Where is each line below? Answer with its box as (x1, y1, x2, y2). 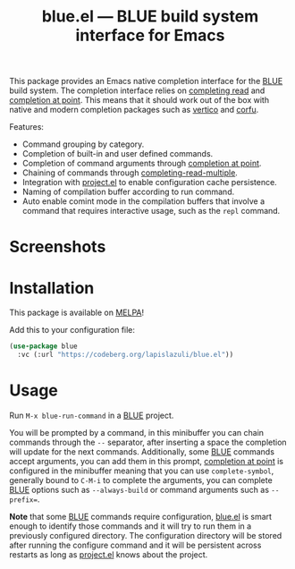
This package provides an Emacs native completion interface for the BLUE (9, 76, 283, 87)
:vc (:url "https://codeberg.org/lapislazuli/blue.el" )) (17, 351, 234, 360)
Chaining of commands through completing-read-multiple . (21, 167, 239, 178)
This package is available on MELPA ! (9, 307, 145, 318)
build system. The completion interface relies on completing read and (9, 85, 265, 96)
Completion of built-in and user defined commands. (21, 149, 214, 159)
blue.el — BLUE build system (41, 6, 259, 27)
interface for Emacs (75, 25, 225, 46)
